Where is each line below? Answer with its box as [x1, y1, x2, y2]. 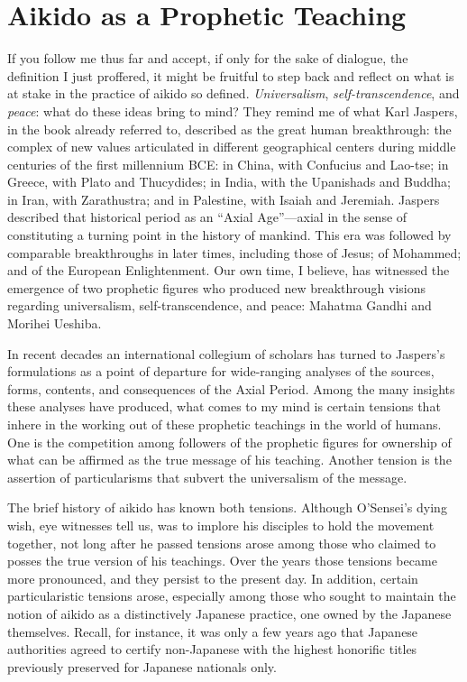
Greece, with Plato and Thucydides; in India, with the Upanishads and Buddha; [7, 172, 451, 191]
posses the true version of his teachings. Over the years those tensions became [7, 551, 437, 570]
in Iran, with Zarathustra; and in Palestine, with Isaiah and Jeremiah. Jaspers [7, 189, 440, 208]
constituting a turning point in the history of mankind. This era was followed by [7, 226, 452, 244]
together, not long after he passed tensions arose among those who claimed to [7, 533, 436, 552]
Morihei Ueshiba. [7, 314, 102, 333]
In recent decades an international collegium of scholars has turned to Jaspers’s [7, 344, 445, 363]
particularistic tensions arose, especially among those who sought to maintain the [7, 586, 456, 605]
